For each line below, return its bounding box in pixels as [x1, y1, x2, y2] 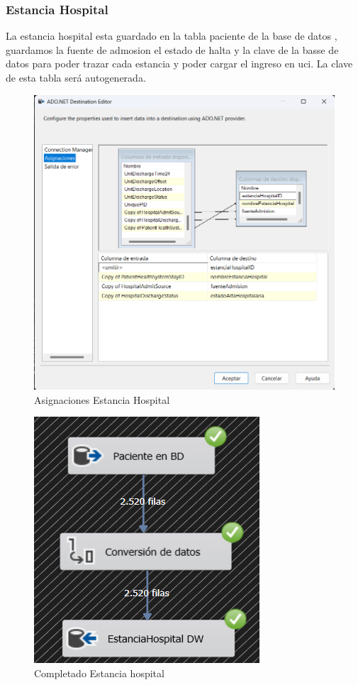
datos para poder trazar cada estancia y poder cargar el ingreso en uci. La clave [6, 56, 353, 71]
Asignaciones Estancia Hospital [34, 392, 170, 407]
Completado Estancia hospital [34, 665, 164, 680]
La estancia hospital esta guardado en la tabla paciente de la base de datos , [6, 28, 337, 43]
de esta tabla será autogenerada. [6, 70, 146, 84]
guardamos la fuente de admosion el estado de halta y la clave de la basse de [6, 42, 339, 57]
